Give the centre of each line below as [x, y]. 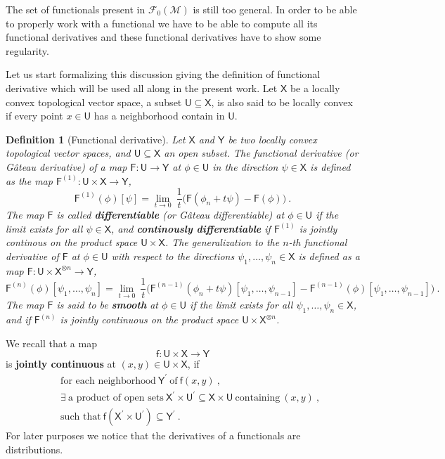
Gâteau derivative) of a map [66, 166]
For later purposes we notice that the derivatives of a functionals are [153, 435]
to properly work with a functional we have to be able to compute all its [162, 23]
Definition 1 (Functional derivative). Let [96, 139]
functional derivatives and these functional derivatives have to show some [163, 37]
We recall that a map [51, 343]
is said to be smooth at [108, 305]
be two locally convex [272, 139]
